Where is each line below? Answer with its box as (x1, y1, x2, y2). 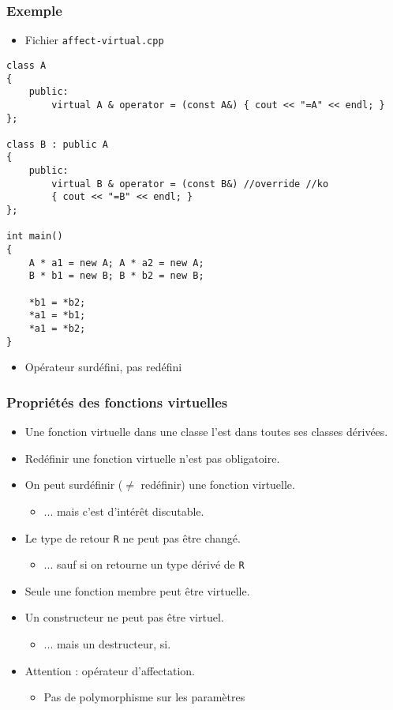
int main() (6, 231, 63, 242)
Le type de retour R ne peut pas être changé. (24, 529, 241, 546)
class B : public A (6, 138, 108, 150)
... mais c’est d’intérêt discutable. (43, 502, 204, 519)
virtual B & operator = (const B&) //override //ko (51, 178, 329, 190)
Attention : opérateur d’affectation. (24, 662, 195, 678)
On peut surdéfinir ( (24, 476, 123, 493)
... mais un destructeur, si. (43, 636, 171, 652)
